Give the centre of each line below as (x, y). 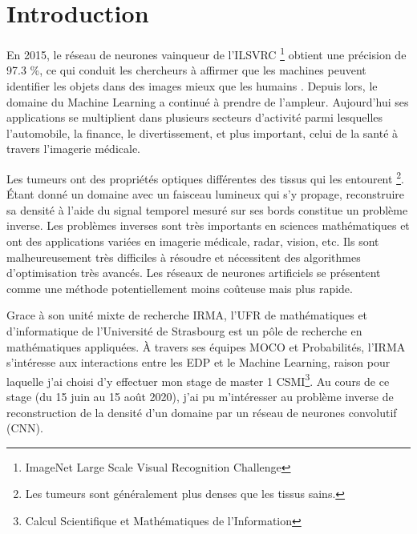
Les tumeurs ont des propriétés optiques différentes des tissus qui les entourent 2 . (205, 177)
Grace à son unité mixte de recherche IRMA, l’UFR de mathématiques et (187, 315)
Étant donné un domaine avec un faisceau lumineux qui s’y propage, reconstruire (206, 194)
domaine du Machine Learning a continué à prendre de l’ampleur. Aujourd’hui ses (208, 101)
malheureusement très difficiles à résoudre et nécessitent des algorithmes (184, 257)
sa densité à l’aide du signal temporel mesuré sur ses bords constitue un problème (207, 209)
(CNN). (25, 428)
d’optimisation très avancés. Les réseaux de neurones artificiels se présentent (194, 273)
